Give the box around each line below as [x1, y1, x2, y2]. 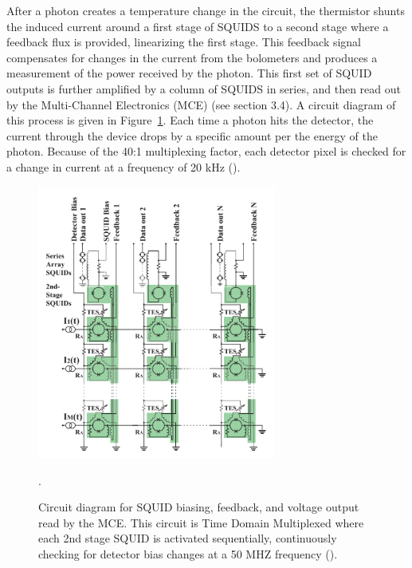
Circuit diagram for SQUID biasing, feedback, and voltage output [38, 499, 359, 515]
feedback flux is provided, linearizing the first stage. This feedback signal [6, 34, 362, 50]
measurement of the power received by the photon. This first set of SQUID [6, 65, 372, 81]
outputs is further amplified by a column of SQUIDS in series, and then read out [6, 80, 401, 97]
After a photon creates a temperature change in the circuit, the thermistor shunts [6, 2, 405, 18]
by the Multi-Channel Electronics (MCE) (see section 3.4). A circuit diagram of [6, 96, 396, 112]
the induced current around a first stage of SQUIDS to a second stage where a [6, 18, 389, 34]
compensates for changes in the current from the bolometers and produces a [6, 49, 378, 65]
